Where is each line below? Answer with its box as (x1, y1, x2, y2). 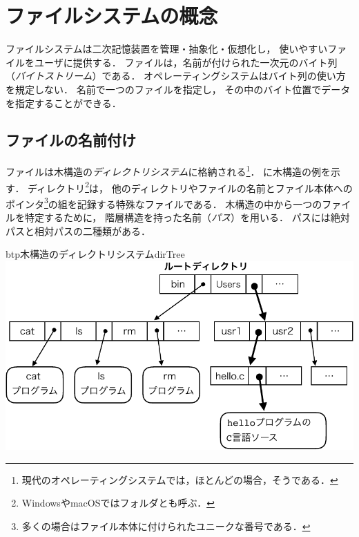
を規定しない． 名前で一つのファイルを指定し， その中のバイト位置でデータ (6, 82, 351, 96)
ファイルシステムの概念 (6, 1, 218, 30)
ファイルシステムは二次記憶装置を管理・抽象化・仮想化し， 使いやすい (6, 41, 328, 56)
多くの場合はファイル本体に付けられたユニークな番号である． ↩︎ (21, 518, 311, 533)
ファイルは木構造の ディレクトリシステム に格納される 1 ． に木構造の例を (6, 162, 331, 178)
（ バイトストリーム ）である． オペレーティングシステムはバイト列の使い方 (6, 68, 346, 83)
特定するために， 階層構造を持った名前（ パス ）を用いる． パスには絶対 (24, 210, 350, 225)
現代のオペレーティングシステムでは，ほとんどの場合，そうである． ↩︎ (21, 472, 338, 487)
